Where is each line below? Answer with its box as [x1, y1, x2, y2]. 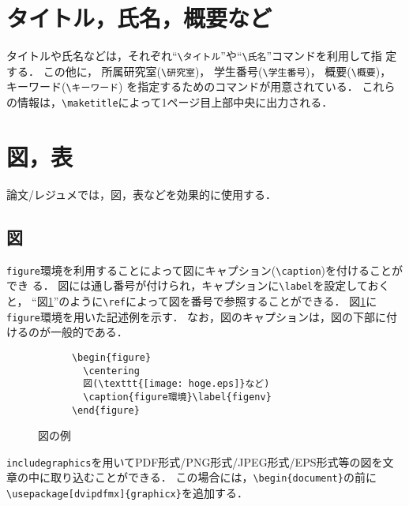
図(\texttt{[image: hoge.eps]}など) [83, 378, 270, 390]
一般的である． [50, 324, 128, 340]
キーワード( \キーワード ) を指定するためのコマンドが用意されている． [6, 78, 358, 95]
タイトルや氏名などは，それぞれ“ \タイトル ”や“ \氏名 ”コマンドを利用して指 [6, 47, 382, 64]
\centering [83, 365, 140, 377]
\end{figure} [71, 404, 140, 416]
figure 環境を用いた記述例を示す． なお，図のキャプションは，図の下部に [6, 308, 387, 324]
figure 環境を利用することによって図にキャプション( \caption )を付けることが [6, 261, 403, 278]
